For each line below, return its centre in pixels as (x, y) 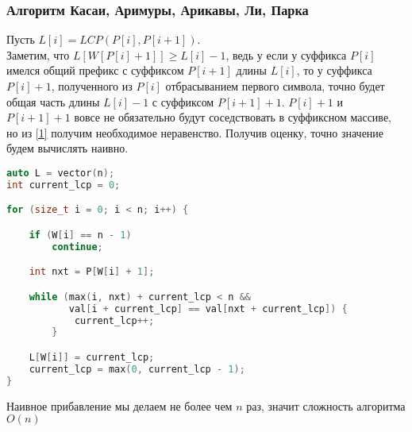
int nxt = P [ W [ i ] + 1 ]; (92, 272)
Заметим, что (38, 54)
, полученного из (92, 86)
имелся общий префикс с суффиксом (95, 70)
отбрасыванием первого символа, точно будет (275, 86)
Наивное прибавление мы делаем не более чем (119, 405)
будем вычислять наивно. (67, 148)
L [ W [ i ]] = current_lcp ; (92, 357)
